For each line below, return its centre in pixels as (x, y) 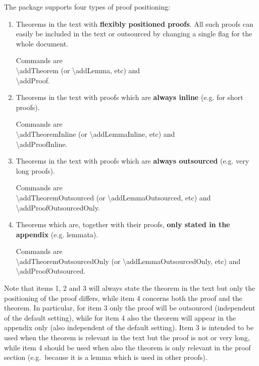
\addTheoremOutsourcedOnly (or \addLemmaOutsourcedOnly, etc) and (128, 261)
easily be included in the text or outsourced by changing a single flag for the (134, 34)
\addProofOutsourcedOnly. (58, 207)
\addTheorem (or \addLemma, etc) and (78, 70)
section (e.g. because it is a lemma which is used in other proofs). (106, 357)
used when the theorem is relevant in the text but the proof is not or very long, (127, 337)
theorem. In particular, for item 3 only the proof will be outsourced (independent (130, 308)
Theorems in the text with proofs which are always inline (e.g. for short (129, 97)
